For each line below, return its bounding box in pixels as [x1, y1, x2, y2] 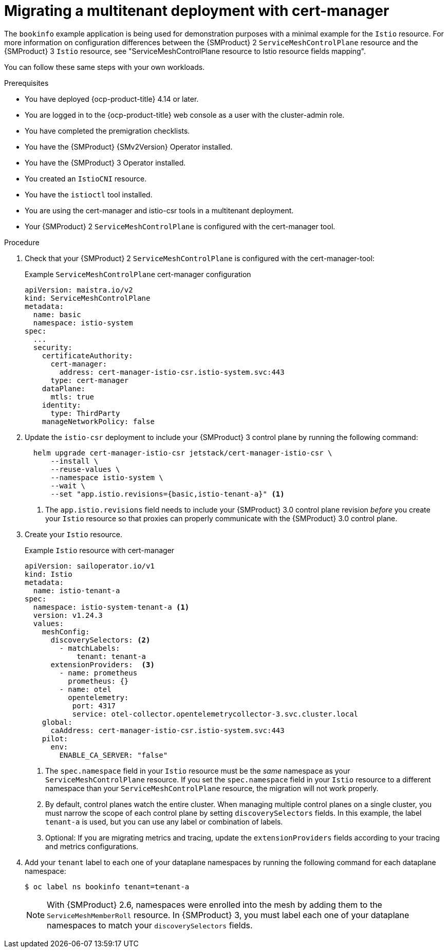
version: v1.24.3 [33, 611, 103, 619]
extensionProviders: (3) [50, 660, 155, 669]
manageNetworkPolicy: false [42, 417, 155, 426]
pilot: [42, 734, 68, 743]
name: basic [33, 310, 81, 319]
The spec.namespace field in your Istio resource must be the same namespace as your [45, 766, 350, 775]
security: [33, 343, 72, 352]
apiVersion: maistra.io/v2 [25, 285, 133, 294]
